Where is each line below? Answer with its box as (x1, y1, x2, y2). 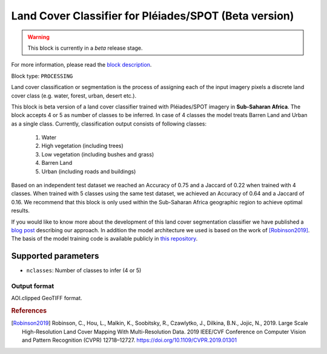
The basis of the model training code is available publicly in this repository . (11, 235, 198, 242)
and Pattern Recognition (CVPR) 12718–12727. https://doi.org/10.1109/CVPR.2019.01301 (22, 336, 237, 344)
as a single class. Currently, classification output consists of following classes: (11, 120, 207, 127)
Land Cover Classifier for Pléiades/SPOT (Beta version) (11, 9, 294, 22)
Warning (27, 33, 50, 41)
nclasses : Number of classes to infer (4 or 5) (26, 267, 142, 274)
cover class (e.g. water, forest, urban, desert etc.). (11, 92, 136, 99)
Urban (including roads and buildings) (41, 167, 136, 175)
